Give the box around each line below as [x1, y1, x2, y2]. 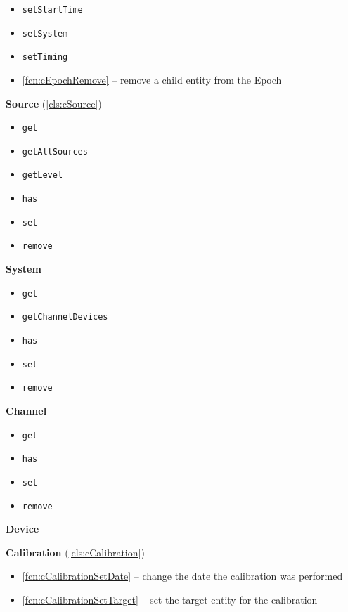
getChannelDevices [22, 312, 108, 323]
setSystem [22, 28, 68, 39]
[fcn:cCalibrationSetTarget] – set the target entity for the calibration [22, 592, 318, 606]
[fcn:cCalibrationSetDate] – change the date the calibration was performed [22, 568, 343, 583]
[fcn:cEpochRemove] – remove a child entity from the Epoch [22, 72, 282, 86]
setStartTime [22, 5, 83, 15]
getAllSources [22, 146, 88, 157]
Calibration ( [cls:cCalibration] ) [6, 545, 145, 559]
